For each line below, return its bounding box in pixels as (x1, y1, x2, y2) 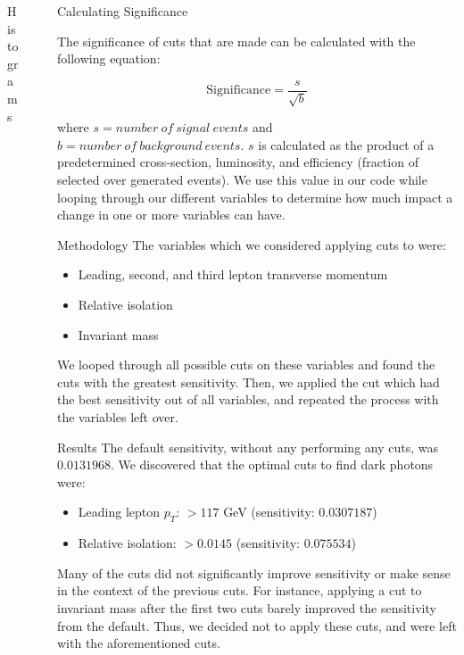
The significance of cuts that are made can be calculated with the (57, 31, 416, 50)
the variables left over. (57, 407, 178, 426)
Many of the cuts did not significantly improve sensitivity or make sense (57, 563, 451, 582)
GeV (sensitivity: (223, 502, 315, 521)
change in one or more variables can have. (57, 205, 286, 224)
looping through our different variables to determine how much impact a (57, 187, 453, 206)
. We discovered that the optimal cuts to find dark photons (110, 455, 434, 474)
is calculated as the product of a (258, 135, 435, 153)
